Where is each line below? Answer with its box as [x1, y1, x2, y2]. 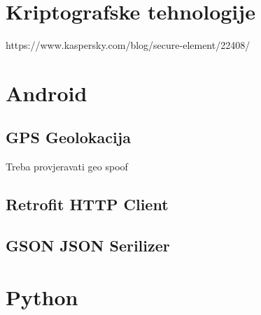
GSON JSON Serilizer [6, 235, 170, 256]
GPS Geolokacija [6, 126, 131, 148]
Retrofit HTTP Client [6, 193, 169, 215]
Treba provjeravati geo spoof [6, 159, 128, 174]
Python [6, 282, 78, 311]
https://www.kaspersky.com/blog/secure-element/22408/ [6, 38, 251, 52]
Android [6, 78, 87, 107]
